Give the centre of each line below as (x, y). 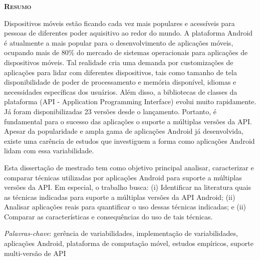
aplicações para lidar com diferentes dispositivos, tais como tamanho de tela (120, 72)
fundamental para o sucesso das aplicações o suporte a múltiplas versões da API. (128, 121)
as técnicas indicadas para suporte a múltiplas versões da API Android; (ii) (120, 197)
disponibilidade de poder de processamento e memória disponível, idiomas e (120, 82)
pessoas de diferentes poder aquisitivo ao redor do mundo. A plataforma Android (128, 33)
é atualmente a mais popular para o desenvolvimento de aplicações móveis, (119, 42)
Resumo (18, 6)
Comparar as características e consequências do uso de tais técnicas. (108, 216)
